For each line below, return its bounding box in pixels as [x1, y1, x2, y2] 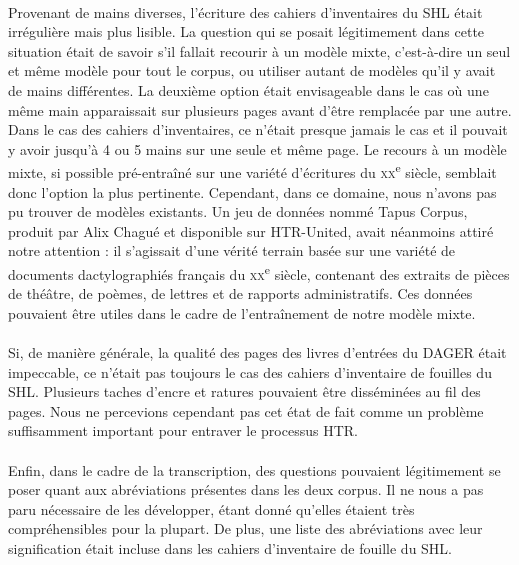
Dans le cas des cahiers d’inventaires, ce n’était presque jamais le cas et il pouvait [8, 119, 508, 140]
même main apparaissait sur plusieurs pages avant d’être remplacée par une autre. [8, 99, 512, 120]
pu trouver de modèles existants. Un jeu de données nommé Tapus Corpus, [8, 201, 468, 222]
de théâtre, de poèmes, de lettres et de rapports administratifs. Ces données [8, 283, 473, 304]
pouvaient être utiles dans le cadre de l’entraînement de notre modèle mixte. [8, 302, 476, 323]
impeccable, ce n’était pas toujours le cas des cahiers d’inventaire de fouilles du [8, 361, 492, 382]
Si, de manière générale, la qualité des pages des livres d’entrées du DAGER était [8, 342, 507, 362]
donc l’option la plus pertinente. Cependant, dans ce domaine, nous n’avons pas [8, 181, 497, 202]
